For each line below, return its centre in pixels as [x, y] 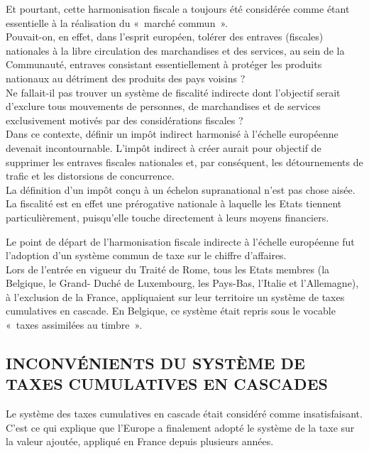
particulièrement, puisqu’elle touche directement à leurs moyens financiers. [167, 217]
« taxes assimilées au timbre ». [74, 325]
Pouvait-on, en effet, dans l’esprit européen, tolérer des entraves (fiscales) [165, 37]
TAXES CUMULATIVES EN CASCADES [167, 384]
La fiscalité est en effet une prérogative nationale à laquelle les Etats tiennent [174, 203]
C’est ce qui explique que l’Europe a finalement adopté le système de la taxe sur [180, 427]
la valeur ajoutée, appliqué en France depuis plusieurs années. [140, 441]
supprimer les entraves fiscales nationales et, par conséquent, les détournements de [184, 162]
